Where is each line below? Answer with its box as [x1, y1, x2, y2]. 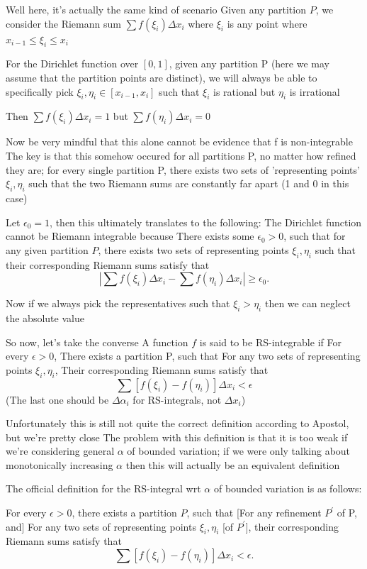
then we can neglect [264, 296, 351, 311]
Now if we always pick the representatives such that [6, 296, 230, 311]
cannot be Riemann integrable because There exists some [6, 228, 254, 243]
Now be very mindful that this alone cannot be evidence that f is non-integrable [6, 134, 353, 149]
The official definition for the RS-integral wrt [6, 481, 201, 496]
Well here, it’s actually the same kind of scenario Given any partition [6, 2, 306, 16]
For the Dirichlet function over [6, 56, 139, 71]
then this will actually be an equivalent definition [125, 457, 340, 472]
